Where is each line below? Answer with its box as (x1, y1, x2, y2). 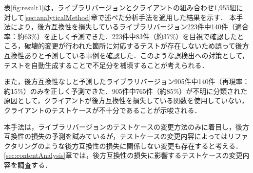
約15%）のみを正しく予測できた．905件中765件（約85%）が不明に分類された (4, 86, 248, 96)
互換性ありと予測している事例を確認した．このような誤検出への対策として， (4, 50, 249, 60)
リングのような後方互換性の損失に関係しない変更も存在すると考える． (17, 140, 243, 151)
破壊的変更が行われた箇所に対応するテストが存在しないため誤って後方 (24, 41, 249, 51)
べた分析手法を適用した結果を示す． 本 (111, 12, 236, 22)
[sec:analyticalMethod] (24, 12, 91, 22)
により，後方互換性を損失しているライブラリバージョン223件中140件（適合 (10, 22, 249, 32)
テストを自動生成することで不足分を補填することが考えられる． (4, 60, 209, 70)
